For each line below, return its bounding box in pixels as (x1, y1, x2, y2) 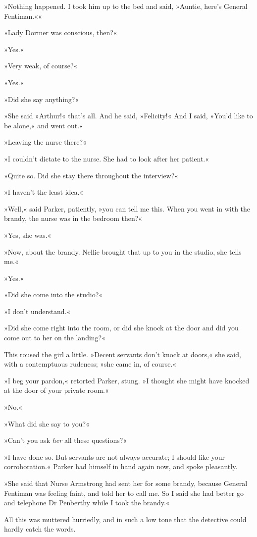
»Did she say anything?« (4, 94, 79, 104)
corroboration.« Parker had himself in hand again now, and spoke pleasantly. (4, 461, 238, 472)
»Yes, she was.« (4, 229, 51, 240)
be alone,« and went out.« (4, 120, 83, 130)
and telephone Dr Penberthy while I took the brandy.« (4, 497, 170, 508)
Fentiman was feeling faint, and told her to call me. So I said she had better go (4, 487, 244, 498)
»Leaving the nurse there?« (4, 137, 87, 147)
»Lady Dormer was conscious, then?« (4, 27, 117, 38)
